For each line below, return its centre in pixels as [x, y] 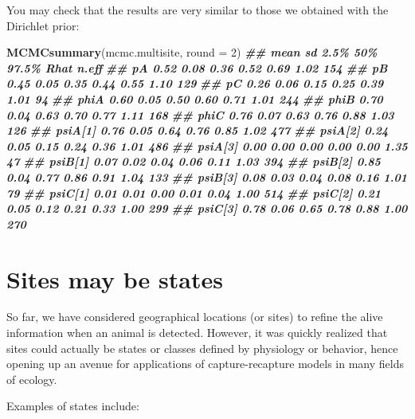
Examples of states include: [73, 406]
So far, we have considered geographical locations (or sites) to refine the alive [195, 317]
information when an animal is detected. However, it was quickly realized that [197, 333]
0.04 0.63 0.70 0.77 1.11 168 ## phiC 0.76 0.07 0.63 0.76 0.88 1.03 [200, 114]
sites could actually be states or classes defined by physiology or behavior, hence [202, 348]
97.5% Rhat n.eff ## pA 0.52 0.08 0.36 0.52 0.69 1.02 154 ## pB [197, 67]
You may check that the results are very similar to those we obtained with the [198, 10]
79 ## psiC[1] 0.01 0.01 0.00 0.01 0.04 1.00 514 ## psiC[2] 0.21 [194, 192]
